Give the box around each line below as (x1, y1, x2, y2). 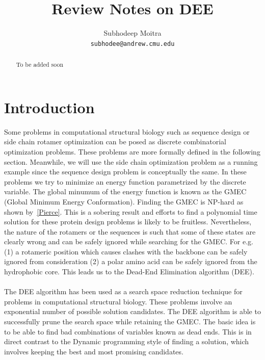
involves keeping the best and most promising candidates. (4, 346, 183, 356)
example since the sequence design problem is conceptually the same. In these (4, 166, 247, 177)
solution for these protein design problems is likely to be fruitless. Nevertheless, (4, 216, 252, 227)
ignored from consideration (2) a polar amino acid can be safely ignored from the (4, 256, 257, 267)
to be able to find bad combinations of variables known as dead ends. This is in (4, 326, 252, 337)
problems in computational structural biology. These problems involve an (4, 296, 232, 306)
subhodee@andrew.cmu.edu (90, 40, 175, 47)
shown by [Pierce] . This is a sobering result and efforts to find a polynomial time (4, 206, 257, 217)
